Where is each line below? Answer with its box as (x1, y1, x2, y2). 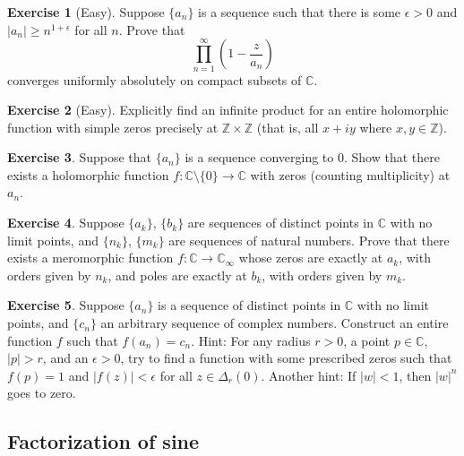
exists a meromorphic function (7, 248, 174, 267)
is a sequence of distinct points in (158, 296, 341, 314)
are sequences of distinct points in (187, 213, 374, 232)
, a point (343, 331, 391, 349)
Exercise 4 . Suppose (7, 213, 125, 232)
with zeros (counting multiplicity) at (250, 165, 451, 184)
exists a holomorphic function (7, 165, 169, 184)
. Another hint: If (261, 366, 357, 384)
